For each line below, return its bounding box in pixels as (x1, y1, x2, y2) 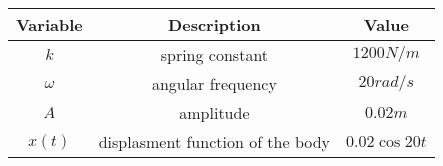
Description (168, 13, 261, 36)
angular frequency (151, 72, 277, 95)
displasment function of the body (98, 130, 331, 153)
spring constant (160, 43, 269, 66)
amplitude (179, 101, 250, 124)
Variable (16, 13, 83, 36)
